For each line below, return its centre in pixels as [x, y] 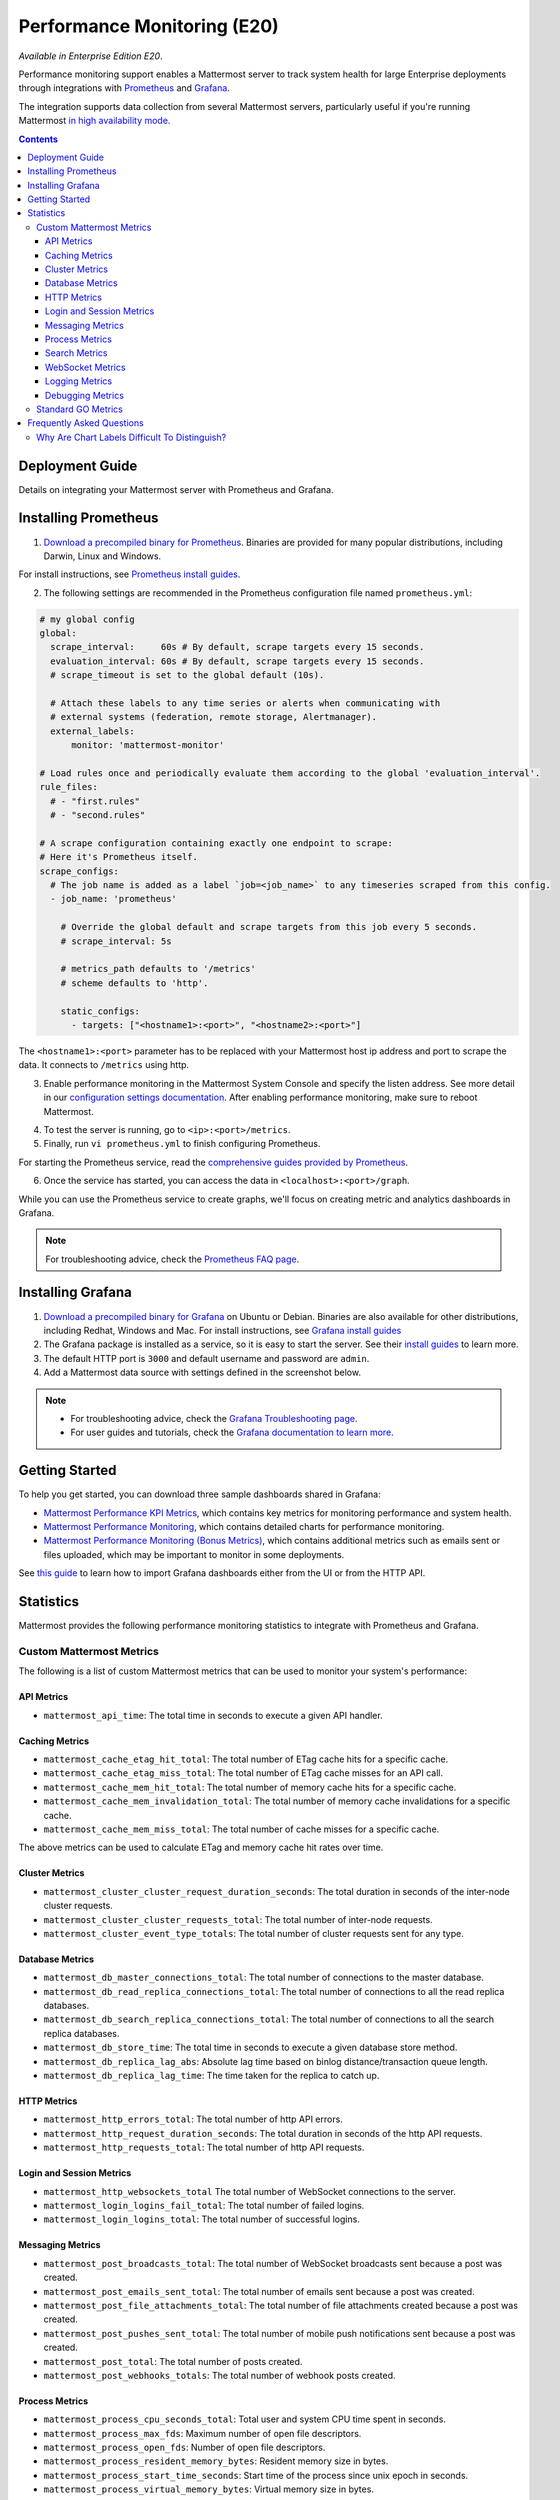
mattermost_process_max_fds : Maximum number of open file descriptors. [202, 2433]
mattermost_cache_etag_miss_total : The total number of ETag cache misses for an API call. [243, 1773]
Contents [38, 139]
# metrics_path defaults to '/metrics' [158, 969]
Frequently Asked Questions [85, 423]
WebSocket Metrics [85, 367]
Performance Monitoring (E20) [148, 26]
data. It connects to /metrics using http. [104, 1065]
